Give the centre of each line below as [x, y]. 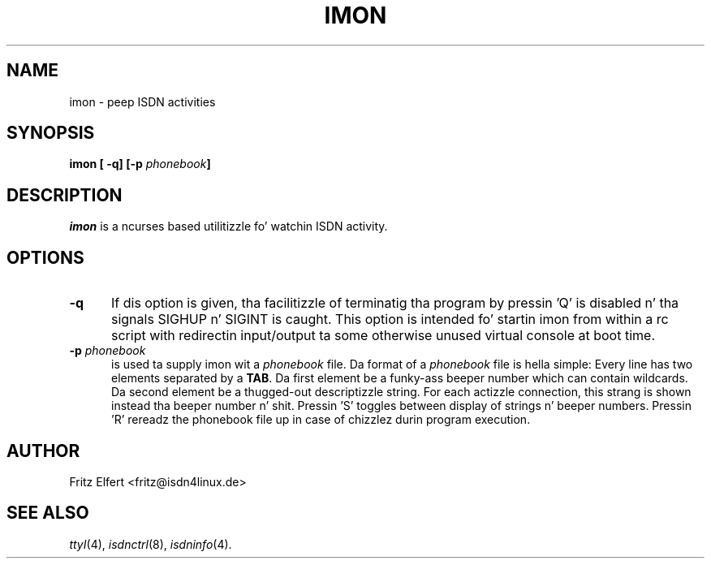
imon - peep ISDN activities [142, 101]
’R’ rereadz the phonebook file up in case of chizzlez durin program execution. [321, 420]
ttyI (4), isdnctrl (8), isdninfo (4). [151, 544]
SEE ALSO [48, 513]
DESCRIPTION [65, 195]
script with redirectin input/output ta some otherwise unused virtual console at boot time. [383, 336]
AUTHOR [43, 451]
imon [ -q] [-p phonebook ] [140, 164]
